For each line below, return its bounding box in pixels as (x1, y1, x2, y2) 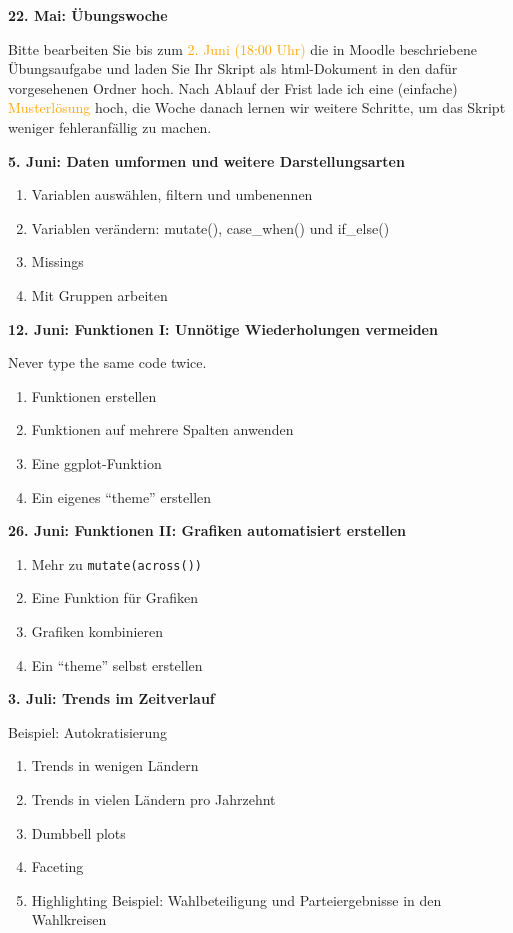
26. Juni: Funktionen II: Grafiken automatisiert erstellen (8, 520, 407, 541)
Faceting (31, 856, 84, 877)
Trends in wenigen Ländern (31, 755, 199, 776)
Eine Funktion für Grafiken (31, 587, 199, 608)
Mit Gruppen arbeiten (31, 284, 168, 305)
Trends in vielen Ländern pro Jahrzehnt (31, 788, 276, 809)
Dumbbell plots (31, 822, 126, 843)
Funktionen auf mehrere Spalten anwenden (31, 419, 294, 440)
